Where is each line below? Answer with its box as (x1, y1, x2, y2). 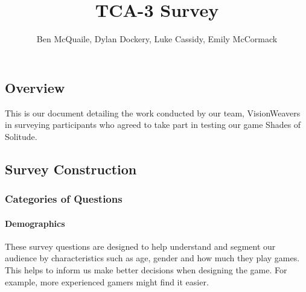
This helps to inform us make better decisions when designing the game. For (5, 263, 287, 276)
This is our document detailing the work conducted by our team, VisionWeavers (5, 106, 301, 119)
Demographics (5, 217, 65, 229)
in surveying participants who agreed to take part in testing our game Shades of (5, 118, 301, 131)
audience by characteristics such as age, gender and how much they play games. (5, 252, 300, 264)
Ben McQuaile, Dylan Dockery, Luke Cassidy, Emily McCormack (36, 33, 278, 45)
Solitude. (5, 130, 37, 142)
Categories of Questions (5, 191, 123, 206)
